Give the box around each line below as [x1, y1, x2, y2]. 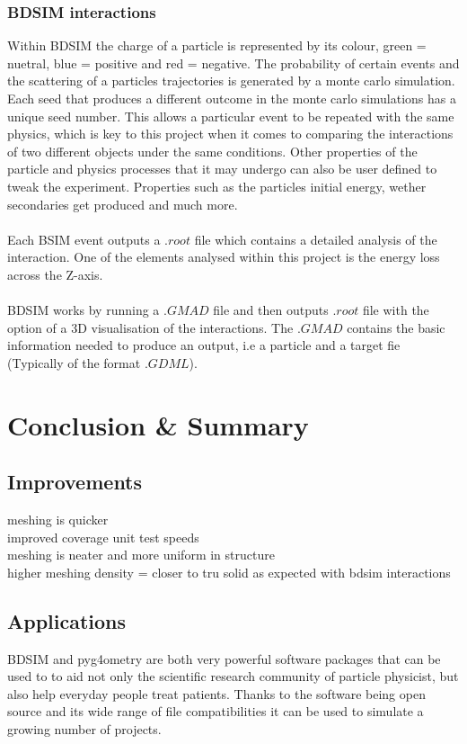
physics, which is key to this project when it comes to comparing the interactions [7, 124, 454, 143]
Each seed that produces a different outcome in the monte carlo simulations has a [7, 89, 456, 107]
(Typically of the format [7, 353, 141, 372]
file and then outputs [213, 300, 329, 319]
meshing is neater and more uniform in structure [7, 545, 275, 564]
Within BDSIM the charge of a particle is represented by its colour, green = [7, 36, 427, 55]
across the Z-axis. [7, 264, 103, 283]
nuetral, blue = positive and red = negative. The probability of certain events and [7, 53, 460, 72]
